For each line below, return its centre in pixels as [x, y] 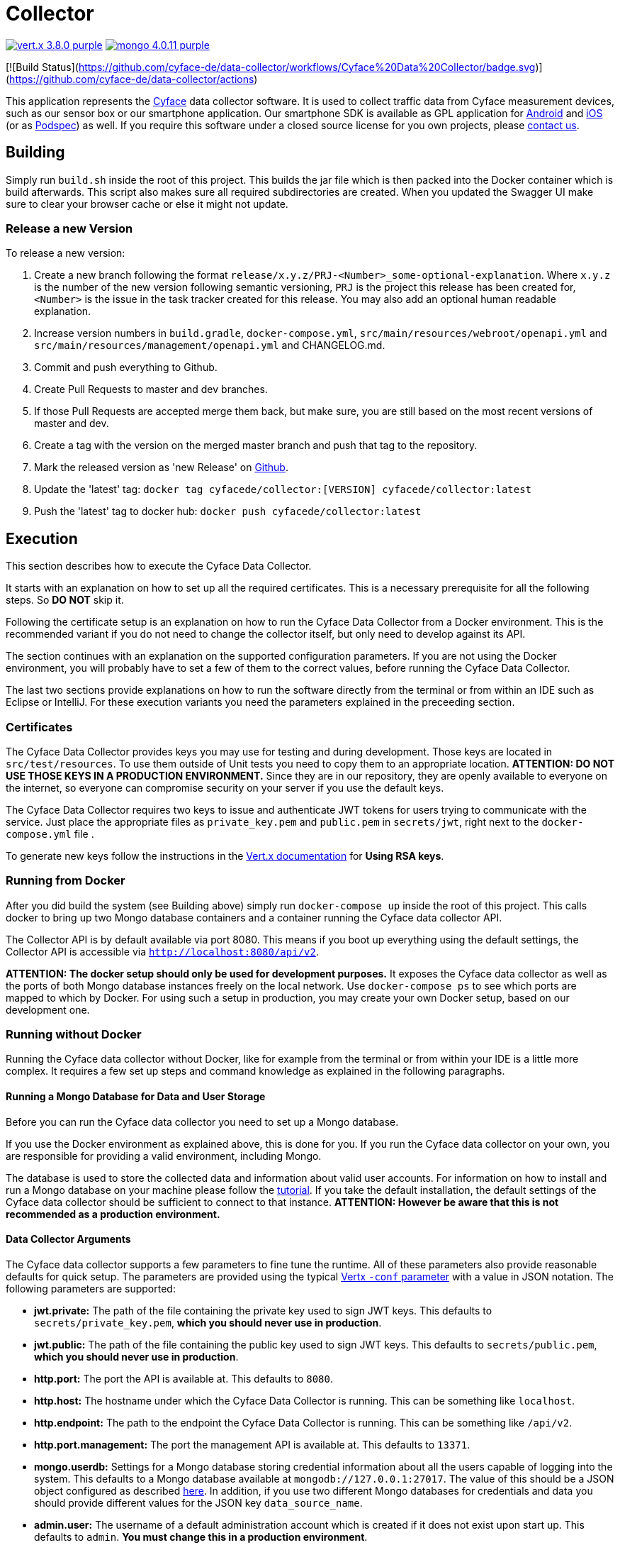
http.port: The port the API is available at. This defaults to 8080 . [184, 1378]
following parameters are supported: [91, 1288]
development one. [48, 1009]
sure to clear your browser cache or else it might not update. [147, 204]
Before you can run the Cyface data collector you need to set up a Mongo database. [202, 1122]
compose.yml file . [50, 834]
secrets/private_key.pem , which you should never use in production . [208, 1322]
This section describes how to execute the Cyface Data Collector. [159, 566]
